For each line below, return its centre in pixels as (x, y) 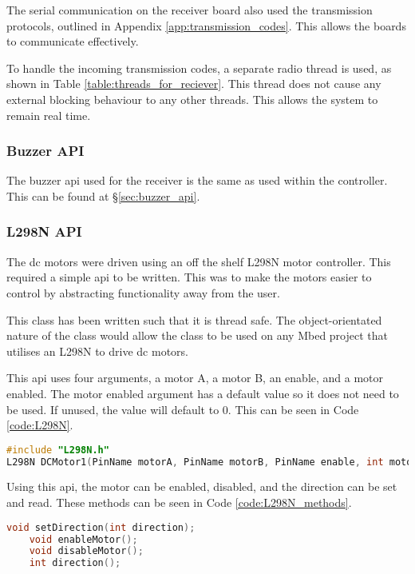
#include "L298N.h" (58, 450)
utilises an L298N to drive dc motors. (97, 351)
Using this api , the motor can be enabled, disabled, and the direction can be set (202, 486)
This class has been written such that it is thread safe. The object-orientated (194, 319)
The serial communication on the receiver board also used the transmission (190, 10)
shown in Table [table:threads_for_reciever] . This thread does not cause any (194, 84)
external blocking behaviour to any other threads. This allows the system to (192, 99)
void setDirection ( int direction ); (101, 527)
